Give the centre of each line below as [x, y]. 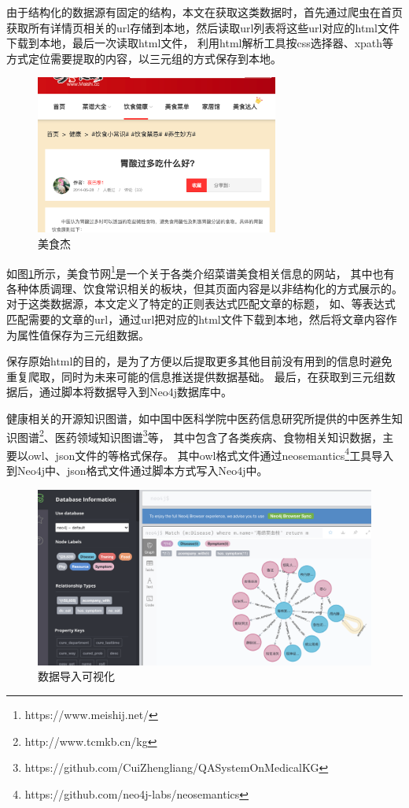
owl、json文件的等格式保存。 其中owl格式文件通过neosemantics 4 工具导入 [211, 454]
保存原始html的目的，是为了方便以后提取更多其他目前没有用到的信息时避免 [199, 361]
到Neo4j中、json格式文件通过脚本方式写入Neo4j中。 [137, 470]
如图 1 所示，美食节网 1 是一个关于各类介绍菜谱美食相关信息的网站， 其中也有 [201, 272]
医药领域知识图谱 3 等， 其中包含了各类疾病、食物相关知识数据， [219, 436]
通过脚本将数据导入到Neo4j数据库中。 [135, 392]
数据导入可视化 [76, 676]
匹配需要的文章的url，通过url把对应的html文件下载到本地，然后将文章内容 [196, 319]
